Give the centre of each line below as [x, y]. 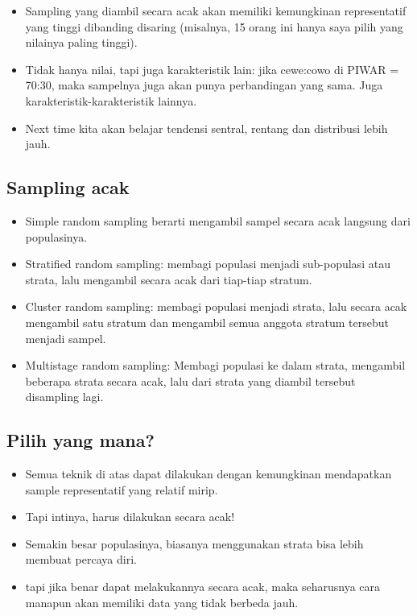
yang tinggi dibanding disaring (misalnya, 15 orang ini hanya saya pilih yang [214, 26]
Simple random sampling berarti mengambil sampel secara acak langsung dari [218, 220]
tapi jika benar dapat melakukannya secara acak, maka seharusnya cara [203, 587]
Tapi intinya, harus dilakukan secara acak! [130, 517]
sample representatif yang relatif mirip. [122, 489]
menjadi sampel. [66, 338]
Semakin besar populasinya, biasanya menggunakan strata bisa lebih [194, 543]
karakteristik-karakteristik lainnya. [111, 100]
